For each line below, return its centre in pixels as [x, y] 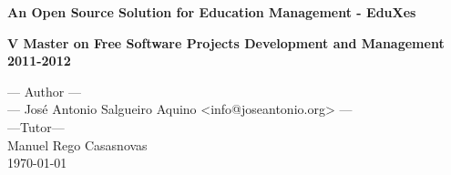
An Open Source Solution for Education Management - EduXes [212, 12]
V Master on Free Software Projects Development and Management [226, 42]
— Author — [44, 91]
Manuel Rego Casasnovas [77, 144]
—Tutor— [36, 126]
